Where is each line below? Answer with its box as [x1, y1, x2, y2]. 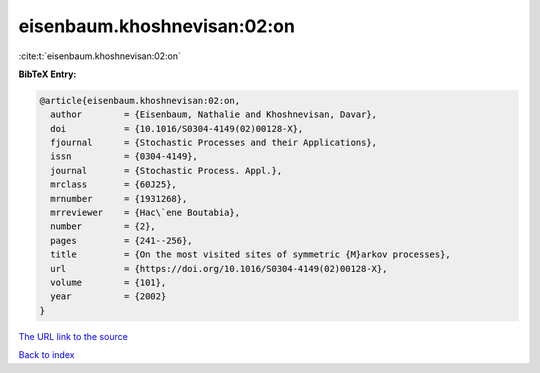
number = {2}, [50, 221, 157, 232]
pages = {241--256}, [50, 235, 194, 246]
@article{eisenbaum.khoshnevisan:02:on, [39, 95, 240, 106]
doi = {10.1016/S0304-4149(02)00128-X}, [50, 123, 304, 134]
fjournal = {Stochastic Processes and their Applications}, [50, 137, 378, 149]
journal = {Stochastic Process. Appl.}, [50, 165, 283, 176]
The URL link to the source [18, 330, 129, 342]
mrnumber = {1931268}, [50, 193, 188, 204]
